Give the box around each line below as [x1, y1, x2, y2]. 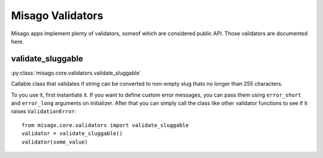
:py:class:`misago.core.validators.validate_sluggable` [11, 69, 142, 76]
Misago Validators [11, 9, 103, 22]
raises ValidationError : [11, 108, 77, 115]
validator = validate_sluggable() [22, 130, 123, 137]
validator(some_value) [22, 138, 89, 145]
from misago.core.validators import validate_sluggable [22, 122, 189, 128]
